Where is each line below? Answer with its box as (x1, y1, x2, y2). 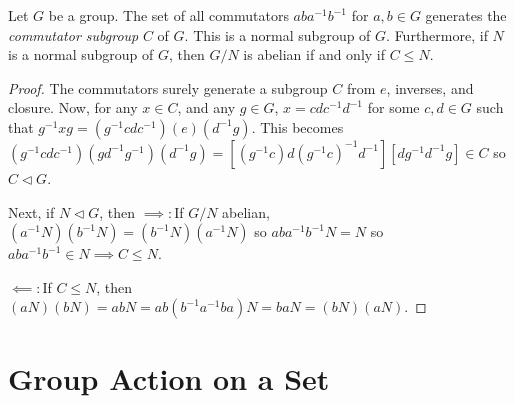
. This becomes (251, 116, 344, 137)
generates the (425, 5, 507, 25)
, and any (177, 97, 236, 118)
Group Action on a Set (8, 357, 330, 398)
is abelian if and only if (243, 44, 386, 65)
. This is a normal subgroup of (184, 24, 371, 45)
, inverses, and (386, 77, 474, 98)
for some (367, 97, 420, 118)
